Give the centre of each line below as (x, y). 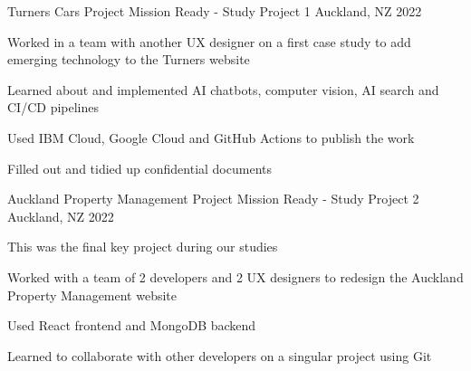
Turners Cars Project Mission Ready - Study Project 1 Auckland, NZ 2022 (215, 11)
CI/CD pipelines (53, 107)
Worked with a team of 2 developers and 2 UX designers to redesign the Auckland (235, 276)
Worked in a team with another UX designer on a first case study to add (209, 41)
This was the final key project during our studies (143, 247)
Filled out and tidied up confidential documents (139, 168)
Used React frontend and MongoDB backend (132, 325)
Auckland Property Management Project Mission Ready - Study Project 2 (213, 199)
